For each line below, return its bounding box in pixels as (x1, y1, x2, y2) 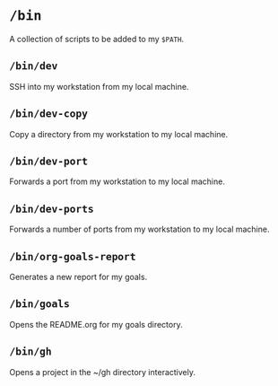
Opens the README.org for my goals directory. (9, 319, 183, 329)
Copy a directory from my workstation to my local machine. (9, 128, 229, 139)
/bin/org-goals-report (9, 250, 136, 263)
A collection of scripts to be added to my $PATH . (9, 33, 185, 44)
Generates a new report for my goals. (9, 272, 148, 282)
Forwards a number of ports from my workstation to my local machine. (9, 224, 270, 235)
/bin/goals (9, 297, 70, 311)
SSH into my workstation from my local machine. (9, 81, 189, 92)
